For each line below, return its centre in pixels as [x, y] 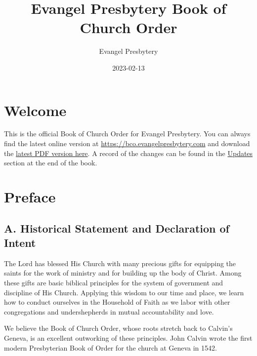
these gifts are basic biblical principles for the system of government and [114, 282]
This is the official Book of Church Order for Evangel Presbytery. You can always [127, 134]
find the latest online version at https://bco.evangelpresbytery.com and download [127, 143]
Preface [30, 197]
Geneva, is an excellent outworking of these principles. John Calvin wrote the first [128, 337]
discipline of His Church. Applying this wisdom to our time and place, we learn [124, 292]
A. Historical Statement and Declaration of [117, 228]
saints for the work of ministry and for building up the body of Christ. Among [123, 273]
